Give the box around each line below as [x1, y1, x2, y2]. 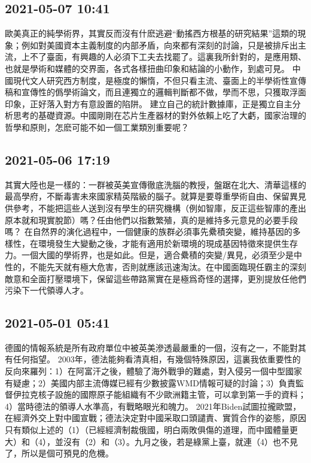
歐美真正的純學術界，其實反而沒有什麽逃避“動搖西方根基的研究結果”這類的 [5, 27, 298, 40]
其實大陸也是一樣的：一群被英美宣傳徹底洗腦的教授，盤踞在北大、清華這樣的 [5, 178, 306, 190]
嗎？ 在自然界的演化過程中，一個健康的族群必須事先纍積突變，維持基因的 [5, 225, 292, 238]
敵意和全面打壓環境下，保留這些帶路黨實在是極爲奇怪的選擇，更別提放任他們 [5, 272, 306, 285]
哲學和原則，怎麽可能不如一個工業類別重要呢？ [5, 120, 189, 133]
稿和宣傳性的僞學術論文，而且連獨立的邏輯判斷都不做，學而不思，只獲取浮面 [5, 86, 306, 98]
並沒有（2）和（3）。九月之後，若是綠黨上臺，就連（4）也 [54, 435, 281, 447]
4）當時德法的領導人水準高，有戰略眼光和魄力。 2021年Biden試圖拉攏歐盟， [5, 400, 301, 412]
